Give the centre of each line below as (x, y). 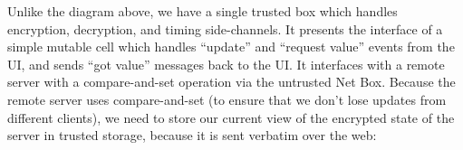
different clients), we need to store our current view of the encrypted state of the (231, 117)
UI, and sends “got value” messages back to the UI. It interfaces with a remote (226, 64)
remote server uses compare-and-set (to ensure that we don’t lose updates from (227, 99)
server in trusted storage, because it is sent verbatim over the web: (192, 135)
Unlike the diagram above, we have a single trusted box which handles (203, 11)
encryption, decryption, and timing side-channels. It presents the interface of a (225, 28)
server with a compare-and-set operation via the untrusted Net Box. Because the (231, 82)
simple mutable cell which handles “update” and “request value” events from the (231, 47)
